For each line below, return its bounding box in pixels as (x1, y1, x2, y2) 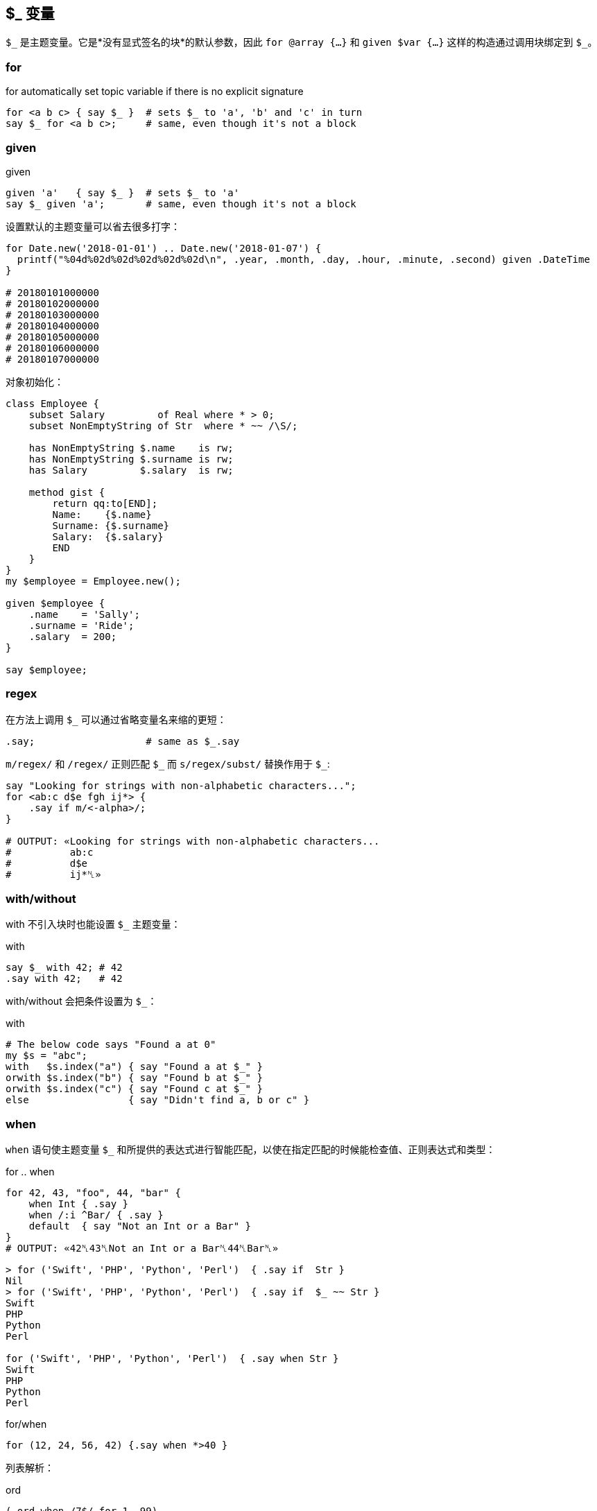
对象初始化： (6, 375, 64, 388)
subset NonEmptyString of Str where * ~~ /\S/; (28, 420, 298, 431)
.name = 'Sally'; (28, 608, 140, 620)
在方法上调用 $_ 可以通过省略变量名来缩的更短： (6, 713, 227, 725)
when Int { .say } (28, 1198, 129, 1210)
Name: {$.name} (52, 508, 152, 520)
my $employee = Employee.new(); (6, 575, 181, 587)
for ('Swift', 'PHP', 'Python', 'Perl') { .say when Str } (6, 1353, 339, 1365)
